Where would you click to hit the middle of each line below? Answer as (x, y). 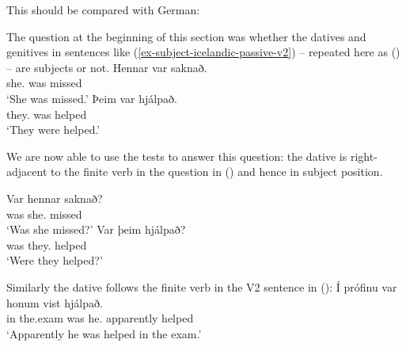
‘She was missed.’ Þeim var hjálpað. (92, 98)
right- (364, 156)
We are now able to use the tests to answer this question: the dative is (177, 156)
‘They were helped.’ (53, 130)
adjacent (27, 172)
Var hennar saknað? (55, 198)
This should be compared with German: (103, 10)
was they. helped (47, 244)
